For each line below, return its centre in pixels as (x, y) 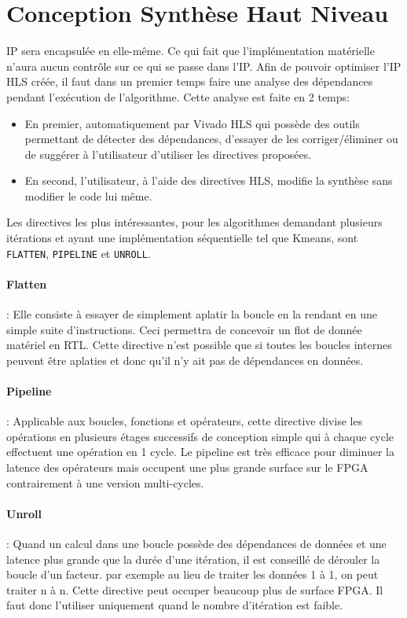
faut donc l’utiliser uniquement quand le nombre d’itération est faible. (175, 605)
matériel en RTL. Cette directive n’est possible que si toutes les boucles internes (199, 345)
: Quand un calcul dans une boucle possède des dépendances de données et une (196, 544)
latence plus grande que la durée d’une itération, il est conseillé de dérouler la (193, 559)
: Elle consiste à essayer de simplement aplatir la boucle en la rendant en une (192, 314)
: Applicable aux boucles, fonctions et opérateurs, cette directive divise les (185, 421)
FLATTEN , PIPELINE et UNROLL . (79, 253)
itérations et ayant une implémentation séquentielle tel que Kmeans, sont (182, 238)
